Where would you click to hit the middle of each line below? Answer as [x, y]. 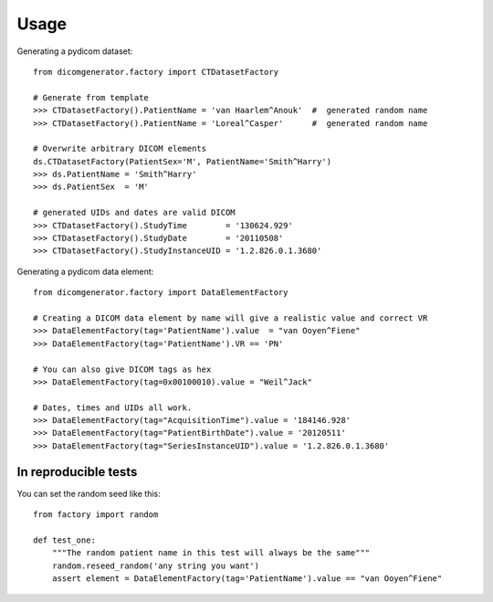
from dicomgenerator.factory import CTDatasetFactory [156, 72]
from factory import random [96, 515]
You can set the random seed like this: [89, 493]
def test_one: [64, 540]
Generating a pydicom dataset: [75, 51]
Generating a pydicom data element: [85, 271]
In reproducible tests [77, 472]
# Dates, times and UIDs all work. [113, 407]
